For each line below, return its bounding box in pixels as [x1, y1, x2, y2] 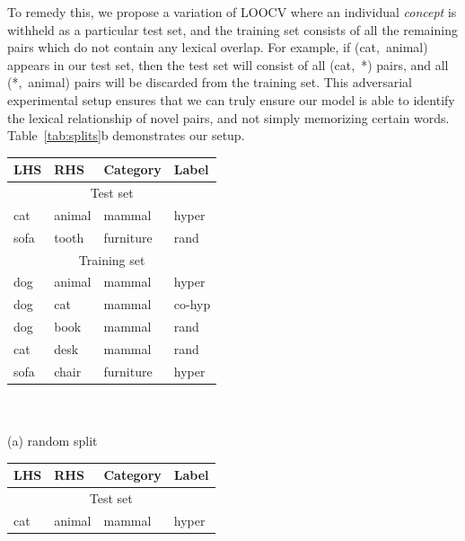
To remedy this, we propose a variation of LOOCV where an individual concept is [7, 3, 457, 21]
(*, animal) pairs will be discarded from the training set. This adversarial [7, 73, 412, 92]
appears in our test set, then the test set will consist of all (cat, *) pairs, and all [7, 55, 449, 74]
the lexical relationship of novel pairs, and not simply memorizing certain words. [7, 108, 450, 127]
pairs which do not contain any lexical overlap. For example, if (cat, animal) [7, 38, 428, 57]
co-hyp [173, 295, 211, 314]
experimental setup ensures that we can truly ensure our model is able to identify [7, 90, 455, 109]
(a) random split [7, 431, 98, 450]
